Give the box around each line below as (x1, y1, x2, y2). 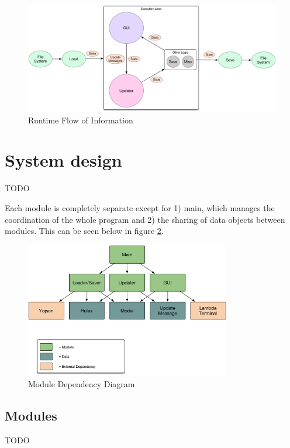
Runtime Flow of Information (28, 113, 133, 126)
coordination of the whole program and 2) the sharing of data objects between (5, 213, 285, 225)
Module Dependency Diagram (28, 377, 135, 390)
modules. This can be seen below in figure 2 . (5, 225, 164, 237)
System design (5, 148, 122, 172)
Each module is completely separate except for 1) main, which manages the (5, 201, 275, 213)
